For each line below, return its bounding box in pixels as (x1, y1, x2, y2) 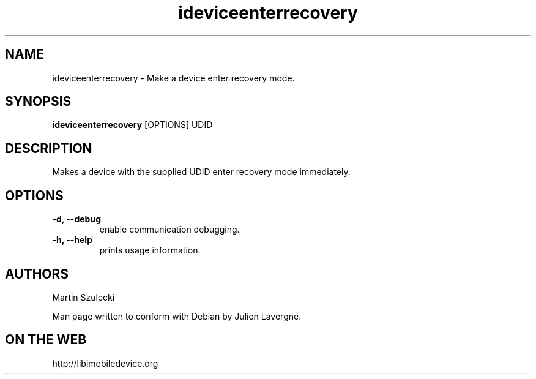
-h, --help (52, 235, 92, 246)
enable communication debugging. (99, 224, 240, 235)
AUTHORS (5, 266, 69, 282)
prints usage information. (99, 245, 201, 256)
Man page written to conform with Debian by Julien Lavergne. (52, 310, 302, 321)
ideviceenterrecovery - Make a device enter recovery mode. (52, 72, 295, 83)
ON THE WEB (5, 332, 87, 348)
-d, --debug (52, 214, 101, 225)
